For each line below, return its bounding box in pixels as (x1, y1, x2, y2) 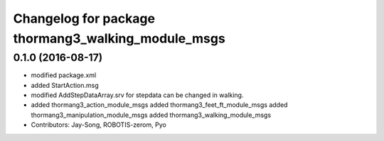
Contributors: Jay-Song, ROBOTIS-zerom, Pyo (31, 120, 166, 129)
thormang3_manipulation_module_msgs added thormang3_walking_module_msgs (31, 111, 272, 119)
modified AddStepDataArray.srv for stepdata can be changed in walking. (31, 91, 244, 99)
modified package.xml (31, 71, 97, 79)
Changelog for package (13, 11, 156, 26)
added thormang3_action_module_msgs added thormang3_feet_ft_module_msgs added (31, 101, 288, 109)
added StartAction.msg (31, 81, 99, 89)
